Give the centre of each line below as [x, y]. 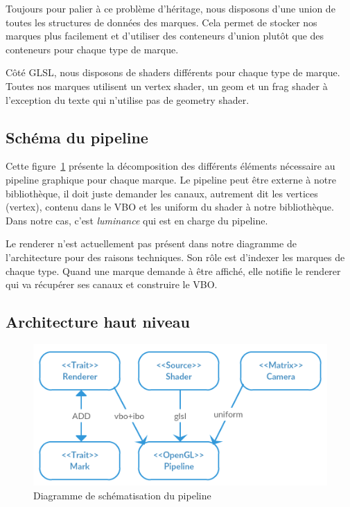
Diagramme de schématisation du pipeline [122, 495]
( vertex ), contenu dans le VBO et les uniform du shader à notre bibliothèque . [170, 207]
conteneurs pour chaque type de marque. [92, 49]
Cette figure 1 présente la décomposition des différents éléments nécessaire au [170, 166]
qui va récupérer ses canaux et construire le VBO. [112, 284]
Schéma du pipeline [77, 137]
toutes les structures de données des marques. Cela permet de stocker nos [161, 22]
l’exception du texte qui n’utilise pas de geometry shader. [128, 99]
